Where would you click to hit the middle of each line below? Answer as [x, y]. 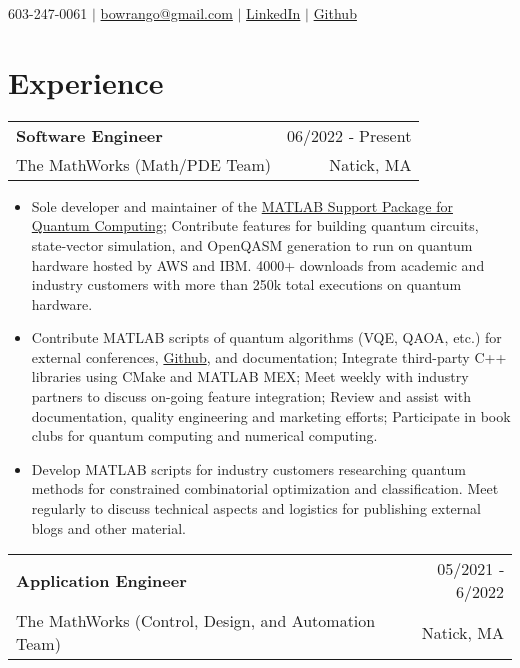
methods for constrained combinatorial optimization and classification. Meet [265, 488]
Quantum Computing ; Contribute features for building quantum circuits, [255, 225]
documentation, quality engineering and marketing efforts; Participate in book [271, 415]
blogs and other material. [108, 527]
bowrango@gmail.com [166, 13]
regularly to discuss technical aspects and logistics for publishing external [256, 508]
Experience [86, 81]
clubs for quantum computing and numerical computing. [204, 435]
